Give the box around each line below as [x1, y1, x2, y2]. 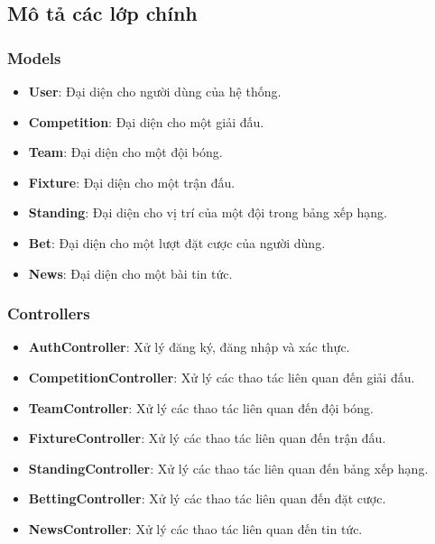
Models [7, 46, 61, 69]
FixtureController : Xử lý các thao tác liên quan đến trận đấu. [28, 429, 386, 447]
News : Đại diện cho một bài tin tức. [28, 263, 233, 282]
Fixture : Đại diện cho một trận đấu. [28, 172, 236, 191]
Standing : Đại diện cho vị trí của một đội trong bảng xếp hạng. [28, 203, 387, 222]
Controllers [7, 302, 90, 325]
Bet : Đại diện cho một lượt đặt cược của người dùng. [28, 233, 326, 252]
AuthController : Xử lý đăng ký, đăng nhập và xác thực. [28, 337, 350, 356]
